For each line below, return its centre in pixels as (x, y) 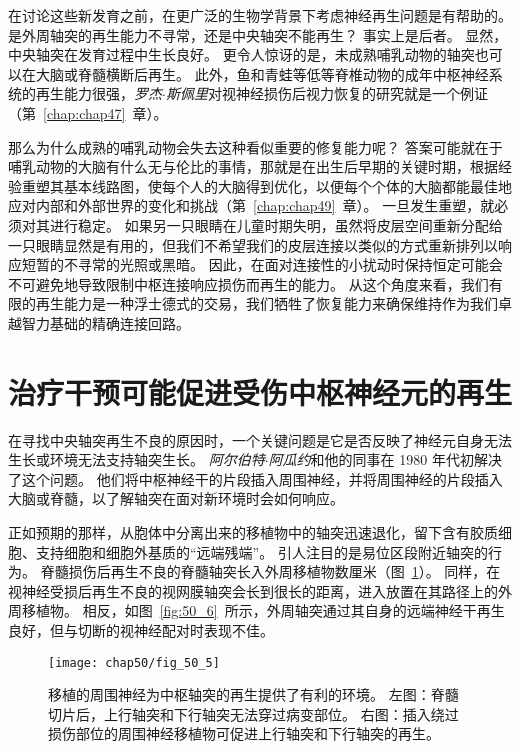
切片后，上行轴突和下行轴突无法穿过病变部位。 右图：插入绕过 (253, 713)
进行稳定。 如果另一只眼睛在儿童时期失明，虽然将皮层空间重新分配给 (276, 224)
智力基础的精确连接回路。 (105, 322)
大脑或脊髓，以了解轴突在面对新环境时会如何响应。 (176, 498)
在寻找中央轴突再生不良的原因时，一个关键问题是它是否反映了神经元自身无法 (260, 439)
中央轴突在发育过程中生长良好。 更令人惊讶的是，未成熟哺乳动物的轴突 (241, 54)
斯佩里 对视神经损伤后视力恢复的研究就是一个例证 (326, 93)
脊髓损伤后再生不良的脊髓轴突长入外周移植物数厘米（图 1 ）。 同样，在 (270, 571)
